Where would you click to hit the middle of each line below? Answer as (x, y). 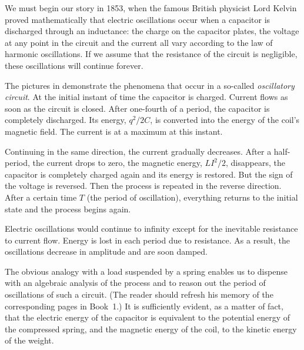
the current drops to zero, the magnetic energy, (117, 163)
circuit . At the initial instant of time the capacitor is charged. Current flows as (146, 97)
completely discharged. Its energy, (66, 120)
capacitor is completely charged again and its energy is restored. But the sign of (149, 174)
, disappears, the (255, 163)
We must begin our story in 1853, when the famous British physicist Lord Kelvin (151, 8)
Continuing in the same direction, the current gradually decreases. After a (138, 151)
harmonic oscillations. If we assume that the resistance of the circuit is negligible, (151, 54)
